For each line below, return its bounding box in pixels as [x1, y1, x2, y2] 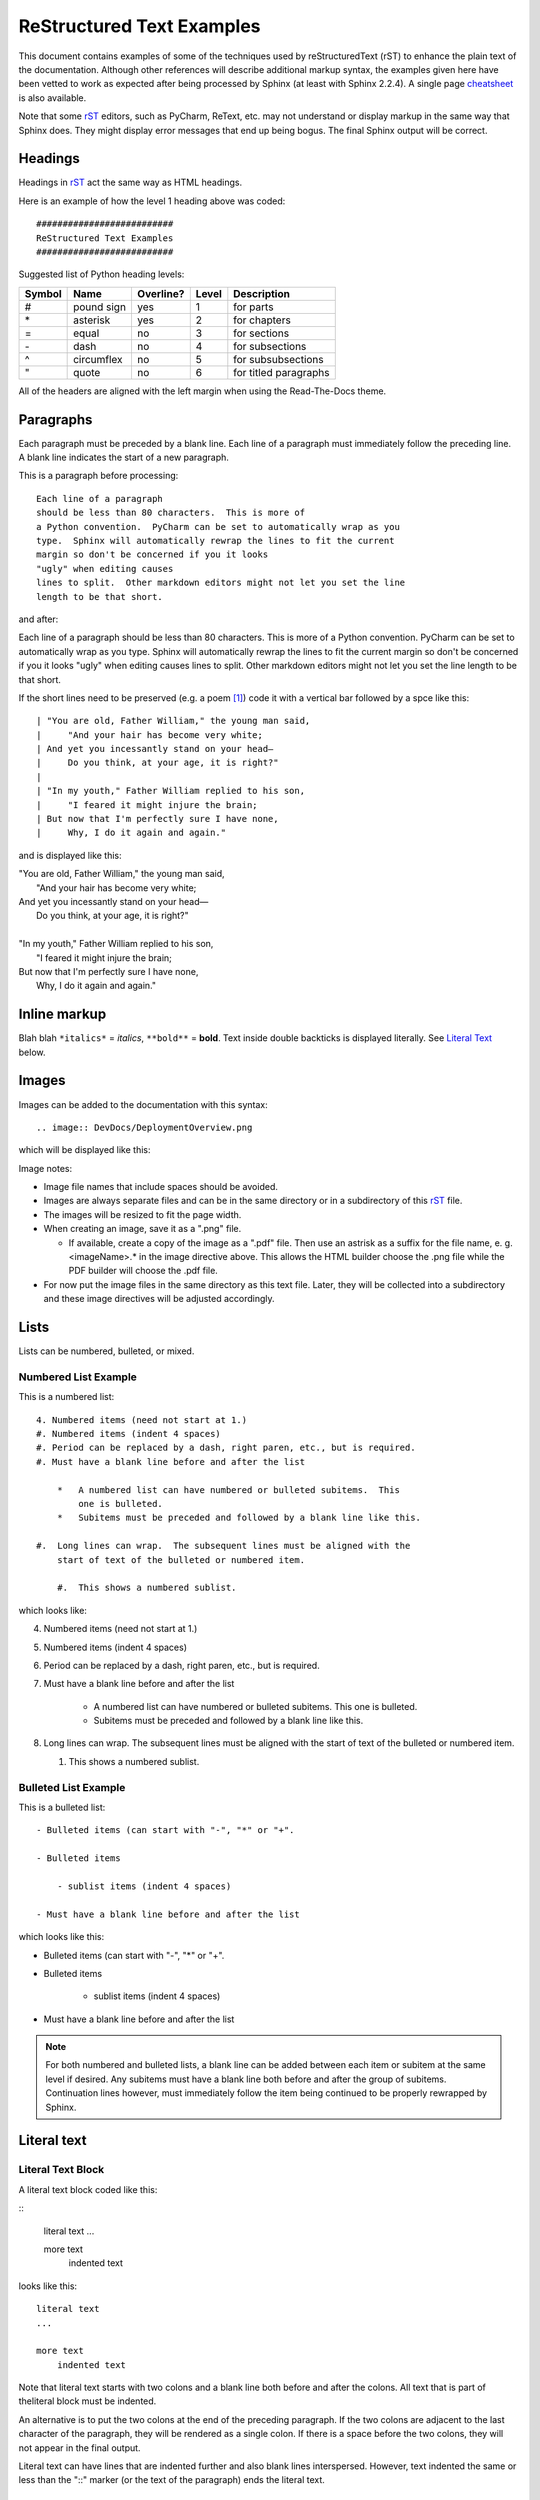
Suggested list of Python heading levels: [18, 268, 185, 280]
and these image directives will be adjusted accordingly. [43, 1293, 275, 1305]
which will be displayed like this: [18, 1144, 151, 1156]
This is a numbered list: [18, 1391, 115, 1403]
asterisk [73, 313, 111, 327]
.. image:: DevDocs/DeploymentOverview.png [36, 1121, 253, 1133]
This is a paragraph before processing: [18, 470, 179, 482]
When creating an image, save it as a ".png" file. [43, 1223, 242, 1235]
